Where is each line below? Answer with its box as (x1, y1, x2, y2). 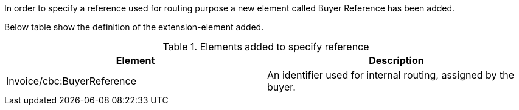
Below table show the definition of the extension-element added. (4, 22, 264, 32)
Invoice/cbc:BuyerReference (6, 75, 136, 87)
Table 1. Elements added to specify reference (162, 40, 369, 53)
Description (369, 54, 424, 66)
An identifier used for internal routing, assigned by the (267, 69, 515, 81)
